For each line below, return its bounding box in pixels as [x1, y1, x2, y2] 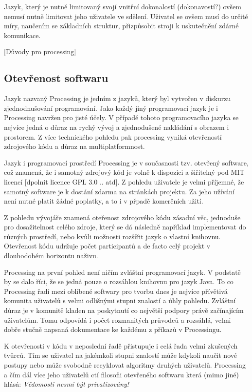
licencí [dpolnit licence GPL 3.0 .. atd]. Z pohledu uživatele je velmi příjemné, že [4, 176, 244, 186]
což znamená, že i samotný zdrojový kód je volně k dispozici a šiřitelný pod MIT [4, 167, 245, 177]
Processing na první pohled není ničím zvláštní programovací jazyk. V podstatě [4, 267, 241, 277]
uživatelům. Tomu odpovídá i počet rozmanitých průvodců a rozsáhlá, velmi [4, 314, 231, 325]
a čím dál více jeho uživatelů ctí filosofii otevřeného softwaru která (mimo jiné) [4, 369, 239, 379]
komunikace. [4, 30, 41, 40]
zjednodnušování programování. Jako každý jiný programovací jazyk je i [4, 103, 218, 113]
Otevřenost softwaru [4, 70, 108, 85]
